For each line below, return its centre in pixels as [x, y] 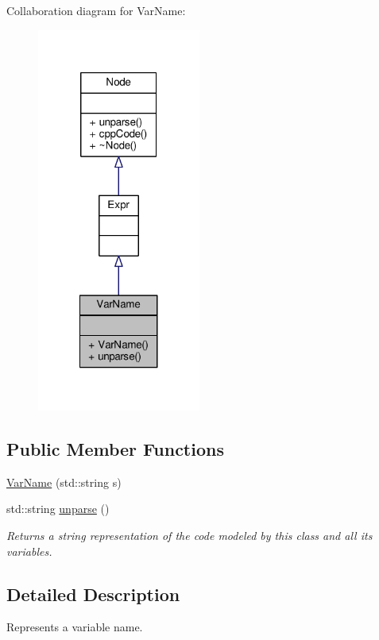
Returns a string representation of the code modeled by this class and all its [189, 536]
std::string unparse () [58, 509]
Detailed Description [93, 594]
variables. [29, 551]
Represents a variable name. [75, 627]
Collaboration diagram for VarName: [96, 10]
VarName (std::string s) [64, 482]
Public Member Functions [115, 449]
